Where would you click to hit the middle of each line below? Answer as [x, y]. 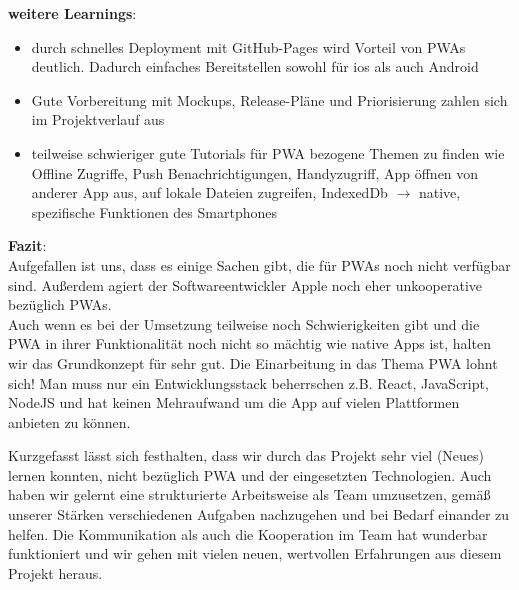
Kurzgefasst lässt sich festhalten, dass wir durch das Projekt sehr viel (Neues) [246, 455]
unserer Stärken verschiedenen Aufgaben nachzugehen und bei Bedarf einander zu [259, 514]
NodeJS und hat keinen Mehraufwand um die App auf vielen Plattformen [234, 402]
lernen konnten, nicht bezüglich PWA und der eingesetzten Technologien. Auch [250, 474]
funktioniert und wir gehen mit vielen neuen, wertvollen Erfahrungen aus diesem [255, 553]
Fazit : [27, 245]
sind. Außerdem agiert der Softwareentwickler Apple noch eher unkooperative [245, 284]
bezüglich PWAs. [60, 304]
